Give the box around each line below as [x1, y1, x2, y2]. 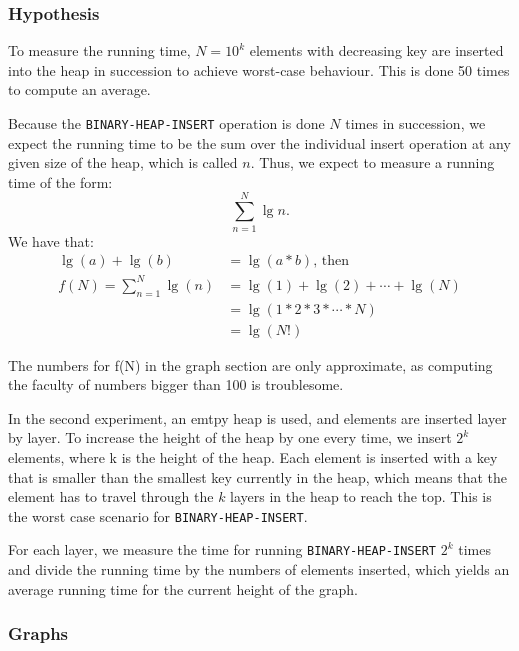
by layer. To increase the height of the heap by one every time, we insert [8, 427, 452, 448]
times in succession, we [345, 113, 486, 133]
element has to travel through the [8, 486, 214, 507]
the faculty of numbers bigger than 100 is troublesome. [8, 374, 344, 395]
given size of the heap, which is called [8, 152, 238, 173]
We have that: [8, 230, 94, 251]
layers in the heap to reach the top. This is [230, 486, 492, 507]
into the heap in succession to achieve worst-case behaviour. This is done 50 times [8, 59, 510, 80]
